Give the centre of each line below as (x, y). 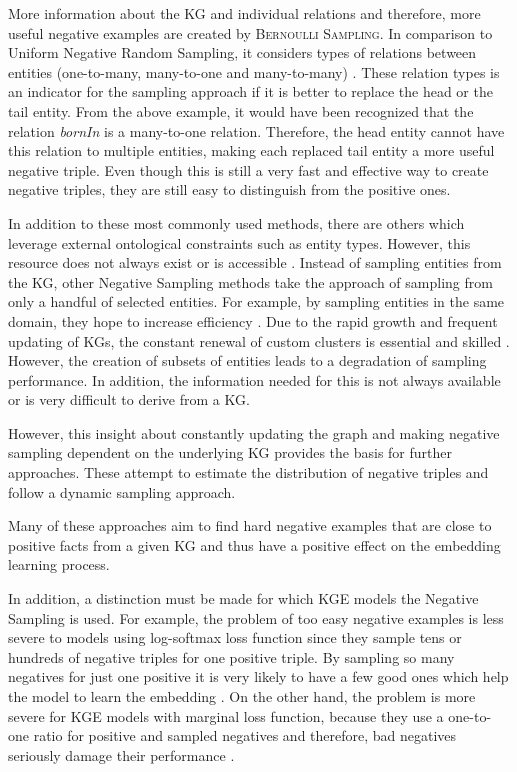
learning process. (59, 564)
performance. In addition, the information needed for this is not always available (254, 379)
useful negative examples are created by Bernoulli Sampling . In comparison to (250, 32)
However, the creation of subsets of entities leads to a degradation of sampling (247, 360)
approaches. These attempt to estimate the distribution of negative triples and (248, 472)
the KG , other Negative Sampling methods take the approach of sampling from (250, 281)
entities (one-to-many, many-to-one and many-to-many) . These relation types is (254, 71)
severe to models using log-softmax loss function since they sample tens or (235, 637)
